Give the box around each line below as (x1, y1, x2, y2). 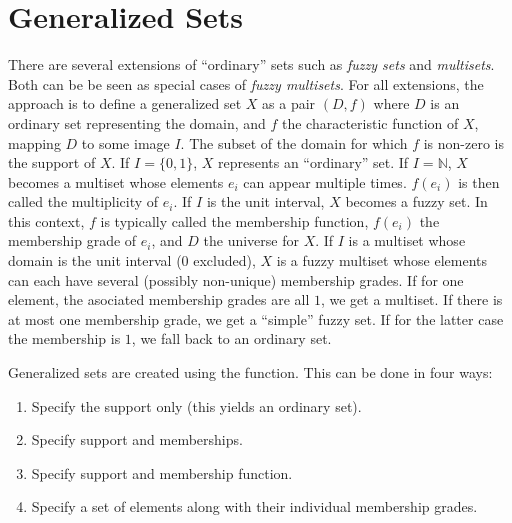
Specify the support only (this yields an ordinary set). (31, 395, 362, 416)
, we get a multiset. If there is (320, 289, 503, 310)
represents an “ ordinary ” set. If (217, 152, 409, 173)
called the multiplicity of (8, 191, 159, 212)
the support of (8, 152, 96, 173)
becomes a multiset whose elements (8, 171, 224, 192)
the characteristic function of (281, 112, 459, 133)
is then (458, 171, 500, 192)
